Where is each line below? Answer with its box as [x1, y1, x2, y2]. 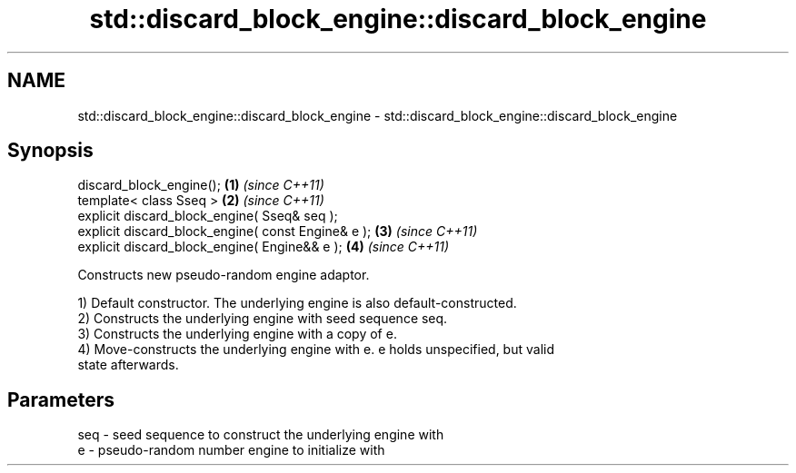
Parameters [7, 388, 114, 411]
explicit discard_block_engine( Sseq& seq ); [77, 208, 338, 224]
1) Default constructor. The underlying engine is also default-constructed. [77, 295, 517, 311]
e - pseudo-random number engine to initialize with [77, 442, 385, 458]
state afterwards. [77, 357, 179, 373]
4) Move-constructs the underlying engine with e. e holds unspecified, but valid [77, 341, 554, 358]
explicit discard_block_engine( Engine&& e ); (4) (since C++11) [77, 239, 450, 255]
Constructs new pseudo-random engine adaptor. [77, 267, 370, 283]
